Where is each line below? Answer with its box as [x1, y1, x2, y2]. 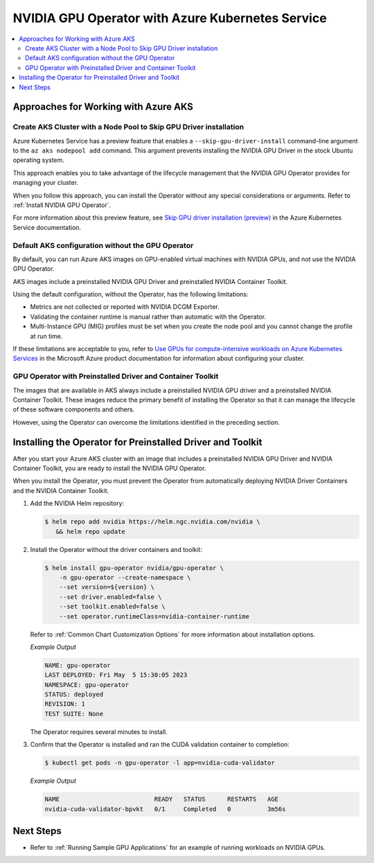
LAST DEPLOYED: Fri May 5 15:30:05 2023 [44, 671, 188, 679]
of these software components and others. [12, 405, 135, 413]
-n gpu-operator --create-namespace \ [59, 573, 191, 581]
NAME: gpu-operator [44, 661, 111, 669]
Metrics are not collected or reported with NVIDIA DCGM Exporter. [30, 303, 220, 311]
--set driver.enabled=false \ [59, 593, 162, 600]
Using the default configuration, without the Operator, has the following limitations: [12, 290, 249, 299]
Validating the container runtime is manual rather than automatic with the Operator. [30, 312, 267, 321]
